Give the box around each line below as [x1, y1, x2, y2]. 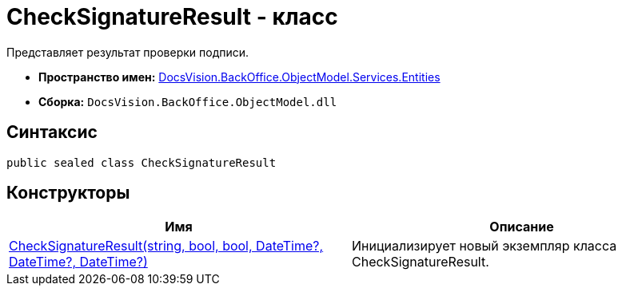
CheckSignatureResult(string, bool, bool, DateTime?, [9, 238, 324, 255]
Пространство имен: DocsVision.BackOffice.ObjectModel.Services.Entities [38, 69, 441, 84]
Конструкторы [6, 183, 130, 203]
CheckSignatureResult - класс [6, 3, 338, 30]
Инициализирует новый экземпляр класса [352, 238, 617, 255]
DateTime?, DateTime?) [9, 254, 148, 270]
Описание [489, 219, 554, 235]
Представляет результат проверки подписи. [6, 45, 249, 59]
